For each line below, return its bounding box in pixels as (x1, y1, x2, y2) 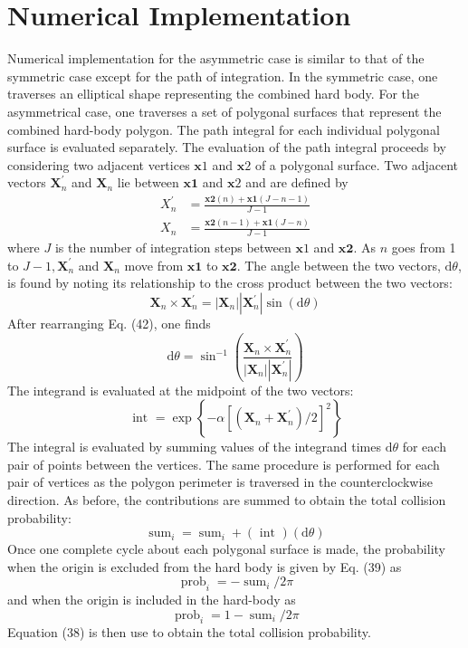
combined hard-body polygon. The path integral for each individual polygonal (7, 119, 440, 138)
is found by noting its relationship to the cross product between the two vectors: (7, 273, 453, 292)
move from (124, 255, 184, 274)
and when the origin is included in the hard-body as (7, 590, 296, 609)
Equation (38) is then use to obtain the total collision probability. (7, 623, 371, 642)
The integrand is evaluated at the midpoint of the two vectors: (7, 380, 354, 399)
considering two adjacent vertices (7, 155, 190, 174)
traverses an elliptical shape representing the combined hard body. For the (7, 84, 419, 103)
